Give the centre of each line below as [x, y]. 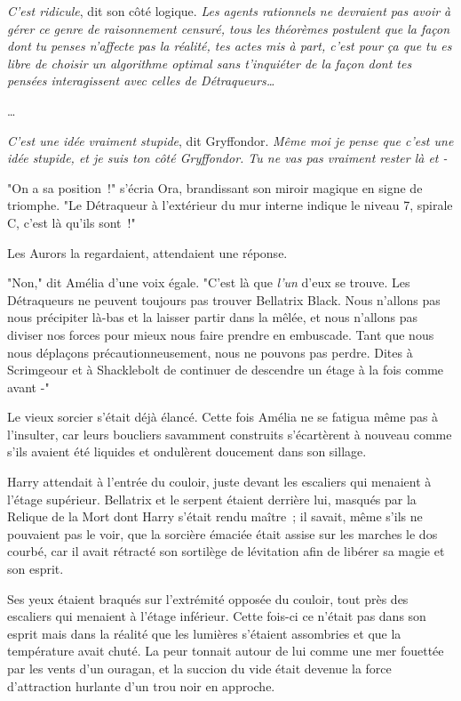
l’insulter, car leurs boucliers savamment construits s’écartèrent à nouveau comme [230, 434]
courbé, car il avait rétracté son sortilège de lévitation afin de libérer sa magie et [226, 551]
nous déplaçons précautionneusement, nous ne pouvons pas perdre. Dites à [210, 352]
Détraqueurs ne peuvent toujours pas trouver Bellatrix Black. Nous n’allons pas [224, 299]
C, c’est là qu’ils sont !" [72, 222]
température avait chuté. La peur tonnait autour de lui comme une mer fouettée [226, 651]
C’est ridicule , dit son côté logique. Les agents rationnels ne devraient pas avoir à [229, 11]
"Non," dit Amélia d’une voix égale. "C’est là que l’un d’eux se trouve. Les [209, 282]
